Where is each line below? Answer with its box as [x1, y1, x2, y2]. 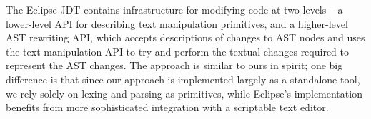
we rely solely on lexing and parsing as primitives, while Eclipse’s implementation [6, 86, 362, 100]
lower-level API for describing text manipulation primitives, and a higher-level [6, 16, 348, 31]
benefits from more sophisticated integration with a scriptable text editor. [6, 100, 329, 115]
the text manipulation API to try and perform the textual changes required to [6, 43, 350, 58]
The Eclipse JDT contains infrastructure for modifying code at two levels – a [6, 2, 343, 16]
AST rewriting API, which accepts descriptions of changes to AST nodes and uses [6, 30, 365, 45]
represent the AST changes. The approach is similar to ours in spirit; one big [6, 58, 343, 73]
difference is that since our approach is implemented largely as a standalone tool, [6, 71, 360, 86]
